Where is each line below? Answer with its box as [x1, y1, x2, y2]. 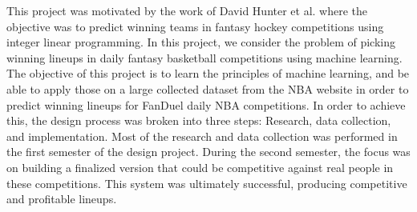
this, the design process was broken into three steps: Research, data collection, [6, 112, 391, 129]
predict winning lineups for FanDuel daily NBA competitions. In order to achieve [6, 96, 406, 113]
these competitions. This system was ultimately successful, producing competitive [6, 174, 407, 191]
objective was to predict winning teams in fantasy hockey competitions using [6, 18, 384, 34]
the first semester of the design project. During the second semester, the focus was [6, 143, 411, 160]
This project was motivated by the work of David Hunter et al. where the [6, 2, 368, 18]
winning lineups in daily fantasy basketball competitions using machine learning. [6, 49, 403, 66]
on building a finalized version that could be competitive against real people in [6, 158, 394, 175]
